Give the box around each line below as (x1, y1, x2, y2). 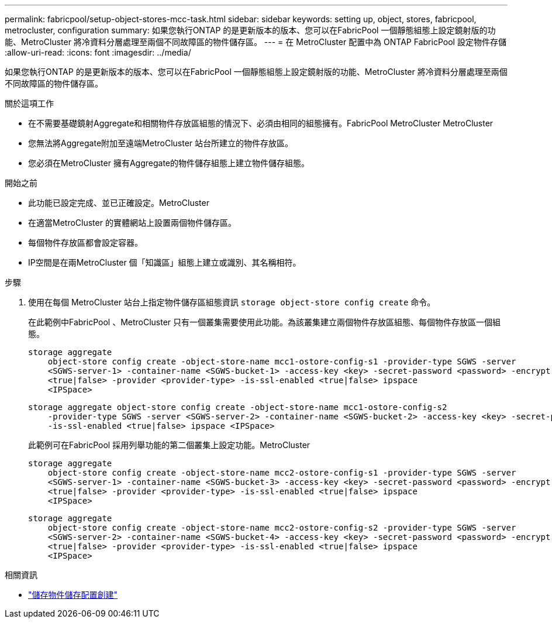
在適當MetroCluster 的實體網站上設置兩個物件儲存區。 (28, 218, 236, 228)
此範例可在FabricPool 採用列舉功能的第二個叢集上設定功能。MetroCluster (28, 440, 310, 450)
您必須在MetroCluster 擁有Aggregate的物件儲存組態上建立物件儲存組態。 (28, 158, 310, 168)
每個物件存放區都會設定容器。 (28, 238, 143, 247)
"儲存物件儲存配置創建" (28, 590, 118, 600)
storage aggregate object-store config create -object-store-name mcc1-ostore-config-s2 (28, 402, 447, 412)
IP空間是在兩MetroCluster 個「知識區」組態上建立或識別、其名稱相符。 (28, 257, 301, 267)
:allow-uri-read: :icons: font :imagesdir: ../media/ (5, 47, 191, 57)
